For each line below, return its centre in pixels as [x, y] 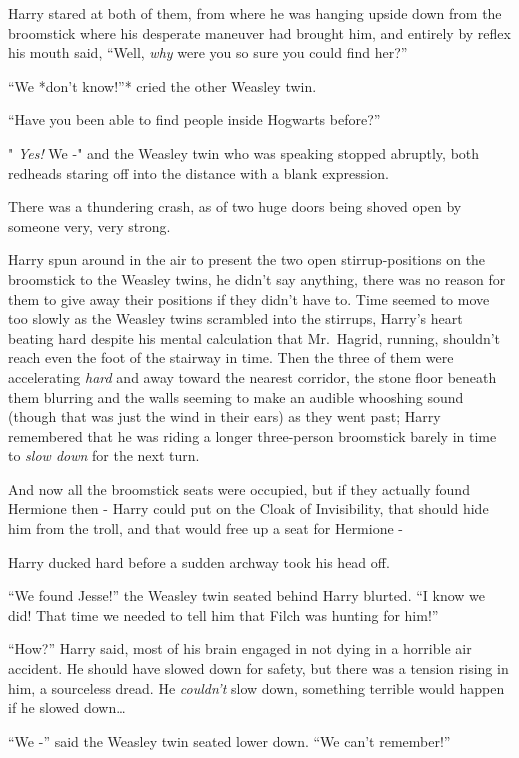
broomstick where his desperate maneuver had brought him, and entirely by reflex [259, 32]
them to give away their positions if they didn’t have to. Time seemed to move [249, 298]
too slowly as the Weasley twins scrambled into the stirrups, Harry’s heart [235, 318]
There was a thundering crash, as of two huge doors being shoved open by [235, 206]
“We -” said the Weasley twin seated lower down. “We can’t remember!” [229, 740]
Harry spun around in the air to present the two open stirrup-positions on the [247, 259]
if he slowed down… [67, 707]
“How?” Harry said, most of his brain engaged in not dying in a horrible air [240, 648]
